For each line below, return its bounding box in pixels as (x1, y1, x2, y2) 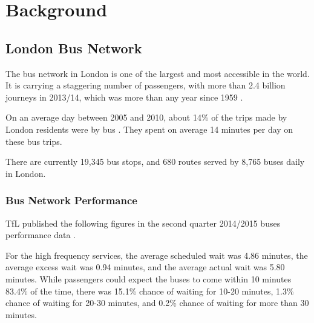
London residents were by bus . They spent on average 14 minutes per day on (5, 122, 293, 135)
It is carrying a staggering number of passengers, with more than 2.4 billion (5, 79, 286, 92)
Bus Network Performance (5, 193, 137, 208)
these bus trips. (5, 135, 62, 147)
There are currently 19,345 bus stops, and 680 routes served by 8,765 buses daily (5, 155, 305, 168)
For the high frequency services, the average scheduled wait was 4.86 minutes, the (5, 248, 308, 261)
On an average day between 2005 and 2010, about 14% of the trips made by (5, 111, 287, 124)
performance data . (5, 228, 76, 241)
